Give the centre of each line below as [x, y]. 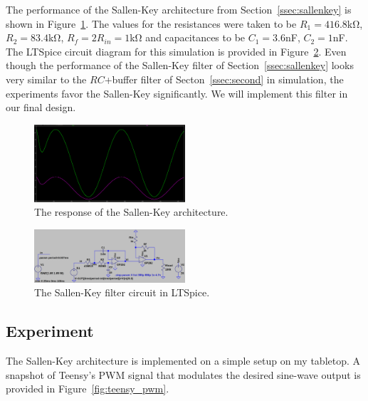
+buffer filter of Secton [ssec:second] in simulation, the [224, 79]
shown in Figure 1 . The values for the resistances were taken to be [151, 23]
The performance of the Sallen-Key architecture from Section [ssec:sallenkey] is [179, 9]
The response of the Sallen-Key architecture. [131, 212]
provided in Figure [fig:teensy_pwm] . [88, 389]
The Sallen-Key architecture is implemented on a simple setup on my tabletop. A [183, 360]
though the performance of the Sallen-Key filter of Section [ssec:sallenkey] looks [180, 65]
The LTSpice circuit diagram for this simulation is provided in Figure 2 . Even [176, 51]
